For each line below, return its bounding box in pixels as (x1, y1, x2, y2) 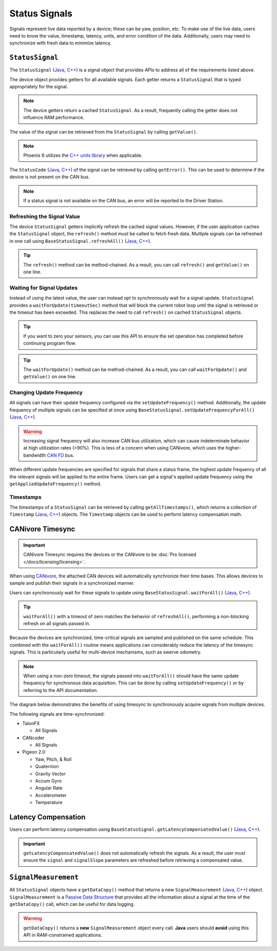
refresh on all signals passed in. (23, 621, 91, 626)
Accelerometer (35, 792, 67, 798)
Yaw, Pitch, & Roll (35, 756, 72, 762)
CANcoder (22, 735, 45, 741)
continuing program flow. (23, 340, 76, 346)
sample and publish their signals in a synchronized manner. (9, 580, 135, 586)
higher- (225, 445, 241, 451)
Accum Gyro (35, 778, 62, 784)
